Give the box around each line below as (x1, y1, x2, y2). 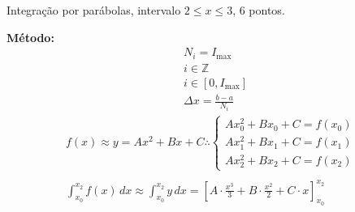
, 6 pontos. (232, 2, 285, 18)
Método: (6, 28, 54, 45)
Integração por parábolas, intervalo (6, 2, 181, 18)
